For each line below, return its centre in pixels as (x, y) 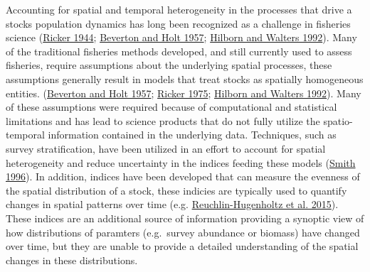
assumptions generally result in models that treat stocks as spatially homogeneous (185, 78)
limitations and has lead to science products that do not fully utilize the (163, 120)
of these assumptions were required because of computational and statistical (171, 107)
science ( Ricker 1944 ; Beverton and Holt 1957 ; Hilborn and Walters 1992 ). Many (181, 37)
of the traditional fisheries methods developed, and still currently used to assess (179, 51)
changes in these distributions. (72, 260)
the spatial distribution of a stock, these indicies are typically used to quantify (176, 190)
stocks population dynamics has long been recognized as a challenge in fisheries (178, 23)
